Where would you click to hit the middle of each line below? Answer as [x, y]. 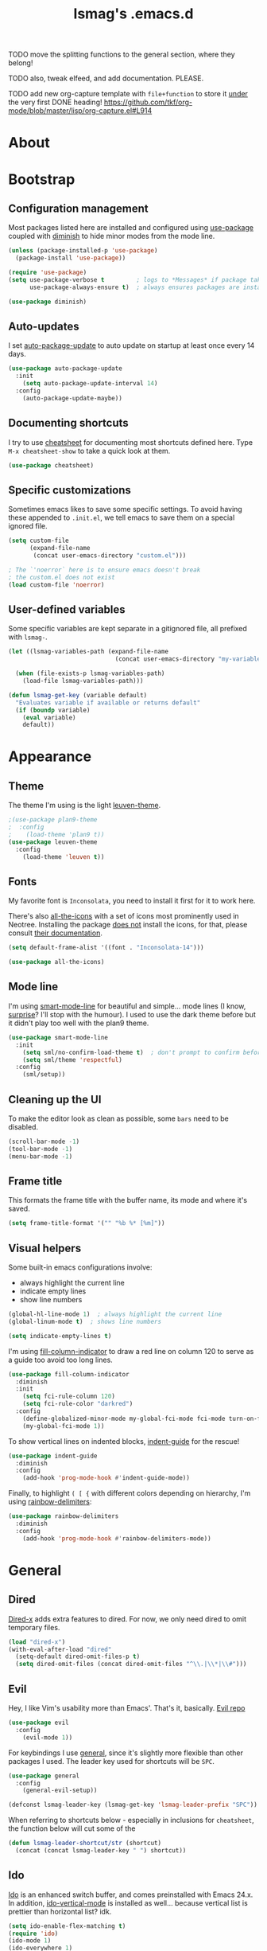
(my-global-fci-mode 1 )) [64, 1426]
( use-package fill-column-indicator [69, 1374]
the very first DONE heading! [55, 102]
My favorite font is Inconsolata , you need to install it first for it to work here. [132, 901]
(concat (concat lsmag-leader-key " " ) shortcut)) [101, 1851]
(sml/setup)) [44, 1075]
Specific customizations [70, 490]
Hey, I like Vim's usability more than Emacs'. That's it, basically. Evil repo [127, 1708]
